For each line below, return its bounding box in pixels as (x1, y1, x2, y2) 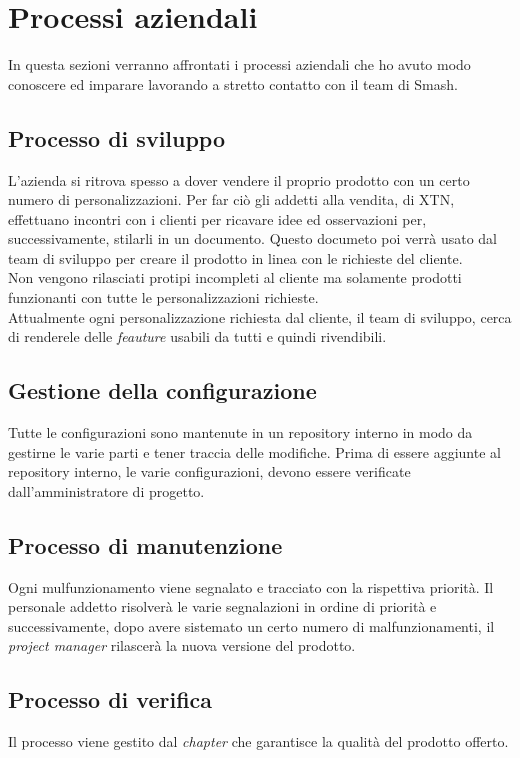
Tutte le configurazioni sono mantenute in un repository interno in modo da (8, 422, 473, 443)
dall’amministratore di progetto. (8, 480, 205, 501)
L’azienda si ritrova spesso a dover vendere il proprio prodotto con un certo (8, 169, 470, 190)
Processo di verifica (8, 684, 213, 715)
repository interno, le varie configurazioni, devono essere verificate (8, 461, 411, 482)
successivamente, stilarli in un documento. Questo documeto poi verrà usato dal (8, 228, 498, 249)
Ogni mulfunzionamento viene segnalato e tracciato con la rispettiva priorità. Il (8, 576, 494, 597)
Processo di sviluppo (8, 122, 226, 153)
